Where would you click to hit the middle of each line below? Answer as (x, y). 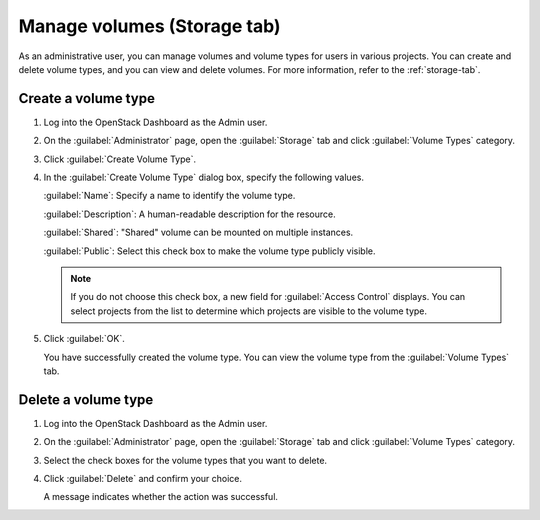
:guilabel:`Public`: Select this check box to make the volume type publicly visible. (209, 251)
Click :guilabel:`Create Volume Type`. (120, 159)
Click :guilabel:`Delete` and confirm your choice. (143, 478)
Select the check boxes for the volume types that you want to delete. (185, 460)
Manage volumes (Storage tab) (149, 26)
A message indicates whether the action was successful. (161, 497)
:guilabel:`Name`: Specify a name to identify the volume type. (169, 196)
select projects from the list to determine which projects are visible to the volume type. (249, 311)
